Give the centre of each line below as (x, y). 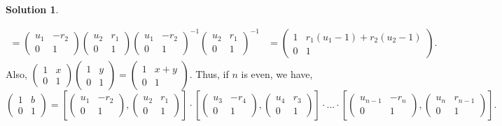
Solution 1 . (32, 9)
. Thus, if (209, 73)
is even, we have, (277, 73)
